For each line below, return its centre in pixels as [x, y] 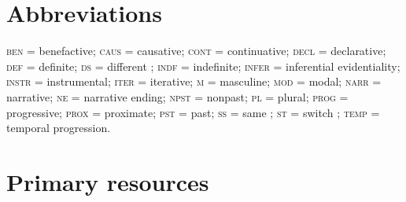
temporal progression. [59, 128]
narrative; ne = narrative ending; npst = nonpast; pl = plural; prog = [177, 96]
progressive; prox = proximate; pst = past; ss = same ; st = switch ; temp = [193, 112]
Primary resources [108, 181]
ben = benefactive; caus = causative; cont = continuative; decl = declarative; [196, 51]
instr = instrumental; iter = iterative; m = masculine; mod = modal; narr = [194, 81]
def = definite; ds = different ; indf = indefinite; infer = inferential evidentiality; [203, 66]
